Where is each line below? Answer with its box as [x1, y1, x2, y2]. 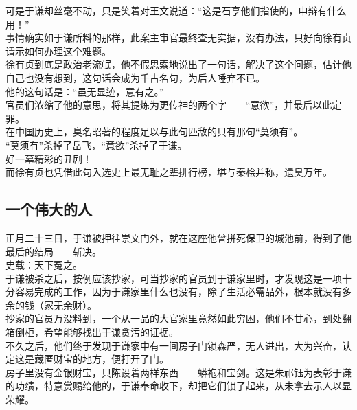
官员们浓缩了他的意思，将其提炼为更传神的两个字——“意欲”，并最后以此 [5, 98, 332, 112]
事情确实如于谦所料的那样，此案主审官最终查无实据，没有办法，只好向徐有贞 [5, 30, 352, 45]
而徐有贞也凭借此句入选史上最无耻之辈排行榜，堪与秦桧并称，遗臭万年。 [5, 165, 332, 179]
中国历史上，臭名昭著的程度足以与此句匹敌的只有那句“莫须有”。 [14, 124, 303, 139]
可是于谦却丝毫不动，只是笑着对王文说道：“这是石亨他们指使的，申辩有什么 [5, 3, 347, 17]
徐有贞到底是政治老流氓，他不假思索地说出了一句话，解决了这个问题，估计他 [5, 57, 352, 71]
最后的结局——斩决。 [5, 244, 102, 258]
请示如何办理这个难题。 [5, 43, 111, 58]
